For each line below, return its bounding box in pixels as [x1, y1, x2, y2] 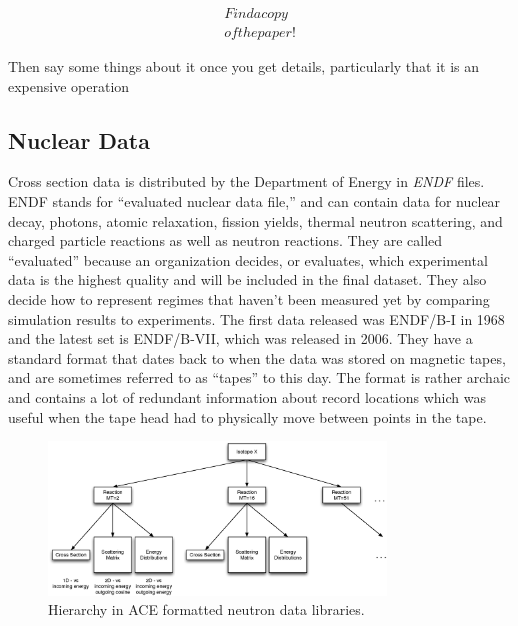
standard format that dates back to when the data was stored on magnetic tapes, [8, 347, 506, 368]
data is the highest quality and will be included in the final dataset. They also [8, 269, 487, 290]
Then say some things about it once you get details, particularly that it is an [8, 56, 480, 77]
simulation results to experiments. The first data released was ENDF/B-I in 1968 [8, 308, 505, 329]
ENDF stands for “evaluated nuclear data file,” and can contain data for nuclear [8, 191, 501, 212]
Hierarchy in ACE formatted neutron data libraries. [48, 599, 365, 620]
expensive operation [8, 75, 130, 96]
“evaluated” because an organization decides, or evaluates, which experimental [8, 249, 488, 270]
